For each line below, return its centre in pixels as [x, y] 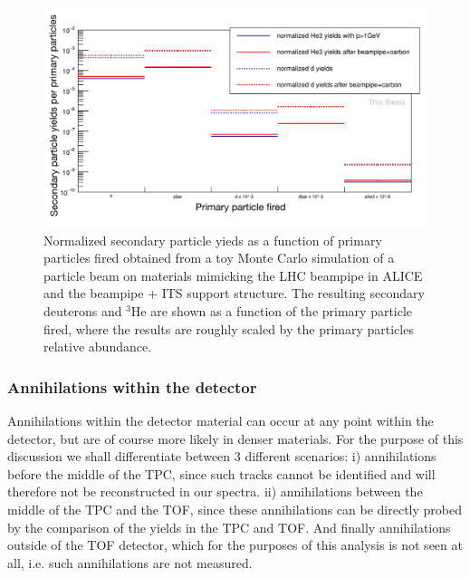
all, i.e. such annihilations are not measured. [130, 562]
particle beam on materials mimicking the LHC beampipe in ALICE [233, 275]
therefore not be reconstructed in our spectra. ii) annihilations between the [215, 491]
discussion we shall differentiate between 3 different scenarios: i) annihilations [222, 456]
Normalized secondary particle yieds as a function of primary [213, 240]
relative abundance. [98, 347]
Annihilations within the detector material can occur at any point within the [221, 421]
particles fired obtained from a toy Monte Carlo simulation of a [219, 258]
